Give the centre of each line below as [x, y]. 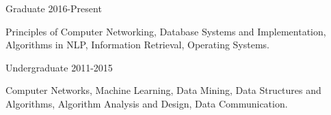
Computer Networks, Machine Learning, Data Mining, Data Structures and [163, 90]
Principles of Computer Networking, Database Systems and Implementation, [166, 31]
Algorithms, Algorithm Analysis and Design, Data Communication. [147, 103]
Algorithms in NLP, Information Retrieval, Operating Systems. [138, 45]
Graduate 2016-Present [54, 8]
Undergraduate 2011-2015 [59, 67]
